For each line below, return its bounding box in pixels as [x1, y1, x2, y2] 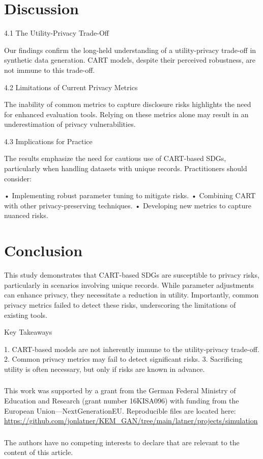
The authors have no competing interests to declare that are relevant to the [4, 437, 240, 447]
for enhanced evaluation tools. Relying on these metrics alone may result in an [4, 109, 249, 119]
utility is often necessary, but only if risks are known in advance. [4, 363, 205, 374]
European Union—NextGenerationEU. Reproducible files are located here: [4, 405, 236, 416]
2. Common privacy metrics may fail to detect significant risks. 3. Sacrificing [4, 354, 243, 364]
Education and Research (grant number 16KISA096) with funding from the [4, 395, 239, 406]
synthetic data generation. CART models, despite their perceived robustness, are [4, 55, 255, 65]
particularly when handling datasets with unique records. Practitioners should [4, 163, 247, 174]
